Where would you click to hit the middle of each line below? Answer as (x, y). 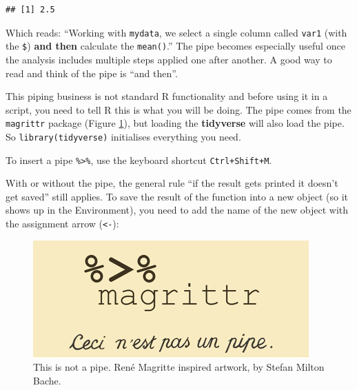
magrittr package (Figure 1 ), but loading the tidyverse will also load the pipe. (175, 123)
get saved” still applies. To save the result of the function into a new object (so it (177, 196)
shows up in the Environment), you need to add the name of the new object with (177, 210)
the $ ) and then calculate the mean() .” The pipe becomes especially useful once (175, 46)
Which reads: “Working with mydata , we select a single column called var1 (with (176, 32)
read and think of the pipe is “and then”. (92, 73)
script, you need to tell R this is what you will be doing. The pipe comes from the (178, 109)
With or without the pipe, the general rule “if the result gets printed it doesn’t (172, 183)
